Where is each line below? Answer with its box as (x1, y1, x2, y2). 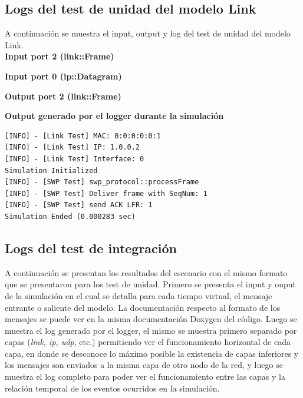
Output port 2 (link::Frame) (5, 89, 121, 102)
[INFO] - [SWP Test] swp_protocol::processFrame (5, 178, 199, 187)
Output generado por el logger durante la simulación (5, 110, 224, 122)
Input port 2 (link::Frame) (5, 50, 114, 62)
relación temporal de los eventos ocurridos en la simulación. (5, 382, 220, 394)
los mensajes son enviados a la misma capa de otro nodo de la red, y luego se (5, 359, 283, 371)
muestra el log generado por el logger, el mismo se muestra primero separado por (5, 324, 297, 336)
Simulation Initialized (5, 166, 98, 175)
